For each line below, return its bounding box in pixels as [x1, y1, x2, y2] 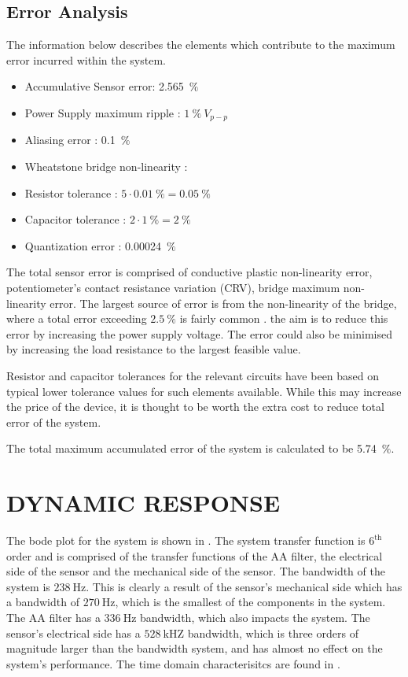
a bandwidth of [6, 594, 79, 610]
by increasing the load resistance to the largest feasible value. [6, 341, 301, 357]
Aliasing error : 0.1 [24, 131, 116, 148]
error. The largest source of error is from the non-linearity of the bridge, [50, 294, 397, 311]
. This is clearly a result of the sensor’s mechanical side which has [86, 578, 402, 594]
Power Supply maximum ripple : [24, 104, 181, 120]
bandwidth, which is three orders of [187, 624, 358, 641]
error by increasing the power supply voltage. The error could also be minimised [6, 325, 393, 342]
